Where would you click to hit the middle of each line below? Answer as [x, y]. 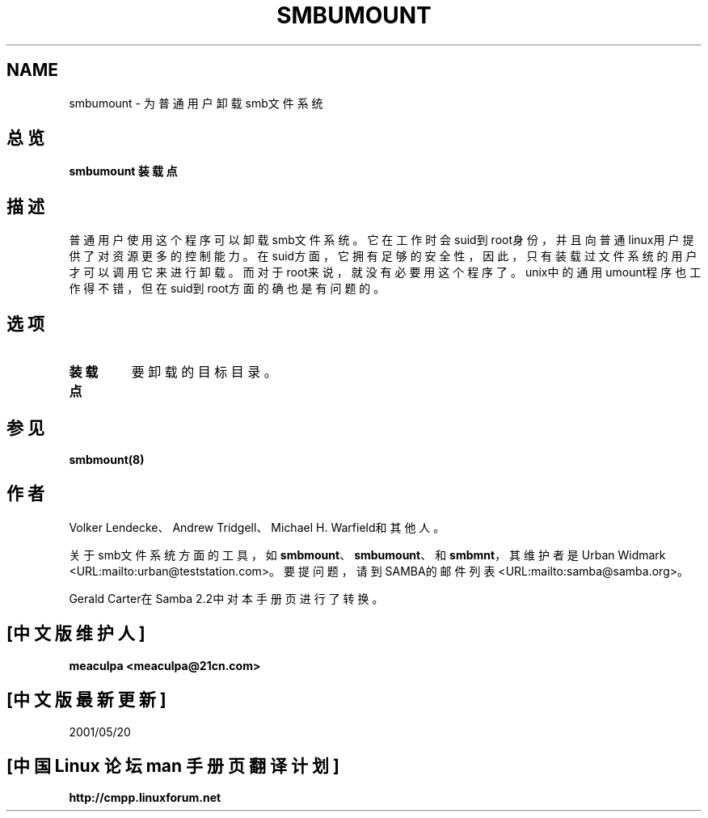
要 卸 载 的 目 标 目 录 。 [204, 372]
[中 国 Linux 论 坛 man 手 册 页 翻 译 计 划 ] [173, 765]
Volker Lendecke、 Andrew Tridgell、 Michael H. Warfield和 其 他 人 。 [257, 527]
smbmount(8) [107, 459]
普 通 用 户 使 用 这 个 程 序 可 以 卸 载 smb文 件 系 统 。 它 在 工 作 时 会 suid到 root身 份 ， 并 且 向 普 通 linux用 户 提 [381, 240]
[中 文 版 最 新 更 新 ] [86, 700]
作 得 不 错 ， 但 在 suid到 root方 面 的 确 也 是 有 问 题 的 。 [227, 289]
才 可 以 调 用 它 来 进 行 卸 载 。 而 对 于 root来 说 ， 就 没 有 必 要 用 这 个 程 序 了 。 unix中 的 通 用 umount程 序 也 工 [385, 272]
